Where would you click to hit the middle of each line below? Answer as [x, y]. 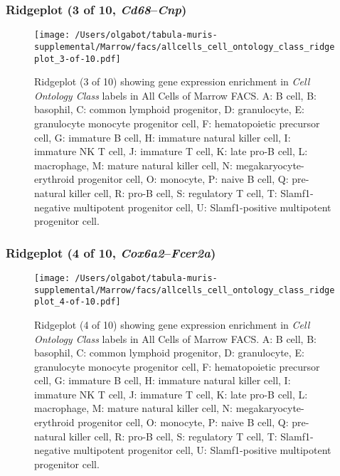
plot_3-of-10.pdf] [78, 59]
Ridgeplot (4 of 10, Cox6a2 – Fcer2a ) [111, 252]
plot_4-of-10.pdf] [78, 302]
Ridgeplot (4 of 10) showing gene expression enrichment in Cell [172, 324]
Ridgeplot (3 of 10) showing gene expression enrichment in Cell [172, 81]
